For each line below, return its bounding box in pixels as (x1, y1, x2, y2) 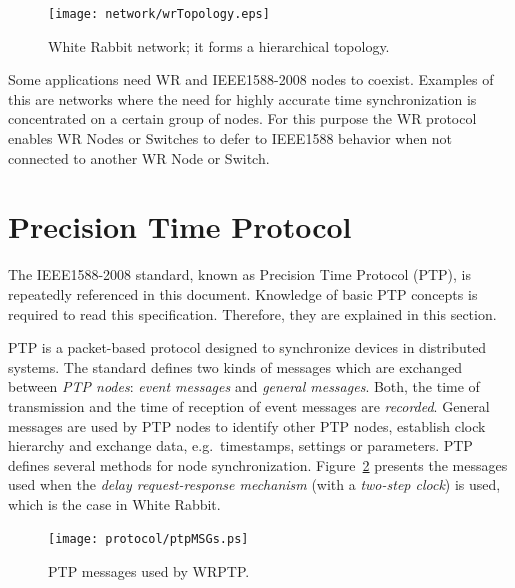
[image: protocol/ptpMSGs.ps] (48, 532, 249, 547)
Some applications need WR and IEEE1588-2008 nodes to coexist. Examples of (8, 69, 494, 90)
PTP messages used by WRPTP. (48, 561, 250, 582)
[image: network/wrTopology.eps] (48, 7, 270, 21)
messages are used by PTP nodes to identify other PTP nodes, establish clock (8, 415, 486, 436)
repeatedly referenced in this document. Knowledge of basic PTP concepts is (8, 283, 478, 304)
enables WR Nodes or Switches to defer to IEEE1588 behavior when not (8, 128, 453, 149)
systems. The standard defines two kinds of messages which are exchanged (8, 356, 463, 377)
